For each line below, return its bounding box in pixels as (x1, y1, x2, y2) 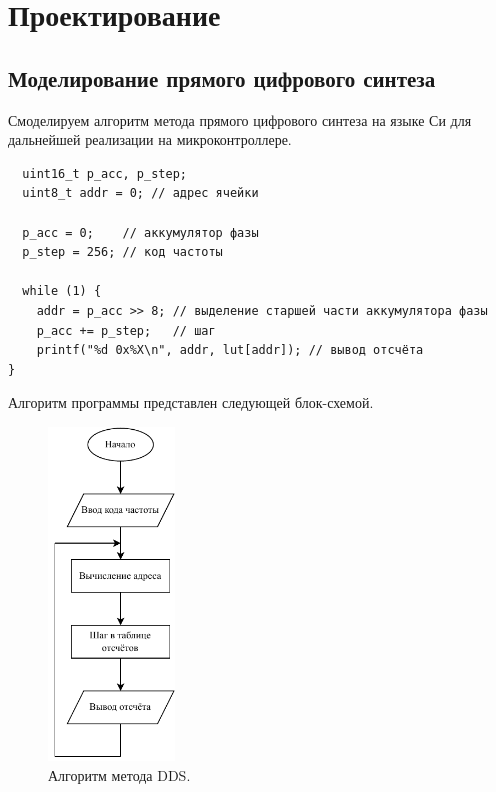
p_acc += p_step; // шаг (36, 323, 216, 338)
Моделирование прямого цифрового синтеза (8, 62, 436, 93)
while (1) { (22, 284, 102, 299)
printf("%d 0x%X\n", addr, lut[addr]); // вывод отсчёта (36, 343, 424, 358)
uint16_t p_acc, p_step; (22, 166, 187, 181)
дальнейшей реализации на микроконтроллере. (8, 129, 292, 150)
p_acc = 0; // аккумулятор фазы (22, 225, 259, 240)
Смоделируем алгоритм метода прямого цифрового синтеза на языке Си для (8, 109, 472, 130)
